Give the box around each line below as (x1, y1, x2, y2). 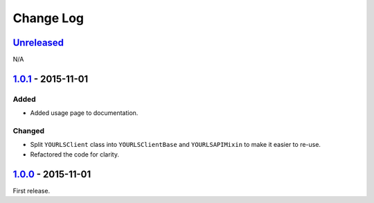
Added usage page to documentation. (30, 109, 139, 117)
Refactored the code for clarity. (30, 150, 119, 159)
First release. (12, 186, 51, 195)
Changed (12, 125, 45, 135)
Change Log (12, 10, 84, 26)
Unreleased (12, 37, 64, 48)
